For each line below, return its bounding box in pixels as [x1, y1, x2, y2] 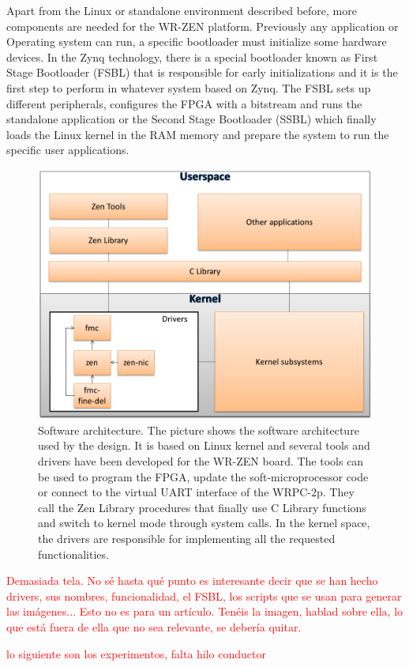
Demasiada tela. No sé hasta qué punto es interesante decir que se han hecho [6, 572, 378, 589]
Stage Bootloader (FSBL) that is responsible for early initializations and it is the [6, 64, 398, 81]
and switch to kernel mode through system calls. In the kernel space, [38, 514, 370, 531]
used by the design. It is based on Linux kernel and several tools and [38, 437, 370, 454]
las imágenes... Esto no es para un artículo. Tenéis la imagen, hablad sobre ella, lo [6, 603, 403, 620]
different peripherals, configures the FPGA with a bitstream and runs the [6, 95, 362, 111]
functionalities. [38, 545, 109, 562]
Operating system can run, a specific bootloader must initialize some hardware [6, 33, 387, 50]
